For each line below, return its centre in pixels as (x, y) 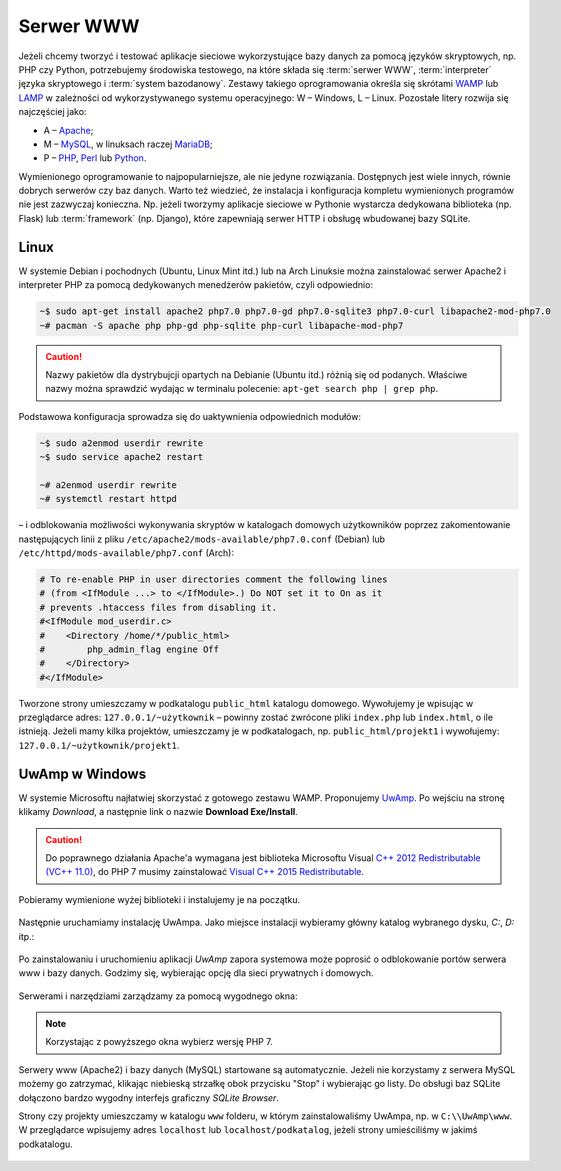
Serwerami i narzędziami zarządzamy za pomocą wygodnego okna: (158, 996)
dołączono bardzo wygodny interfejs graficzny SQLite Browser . (149, 1097)
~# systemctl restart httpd (108, 499)
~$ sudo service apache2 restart (121, 457)
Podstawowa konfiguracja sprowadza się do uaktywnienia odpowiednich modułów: (190, 416)
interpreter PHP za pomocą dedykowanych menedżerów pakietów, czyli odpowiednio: (196, 285)
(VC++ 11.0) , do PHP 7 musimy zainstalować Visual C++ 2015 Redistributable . (205, 872)
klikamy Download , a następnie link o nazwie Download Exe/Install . (158, 812)
